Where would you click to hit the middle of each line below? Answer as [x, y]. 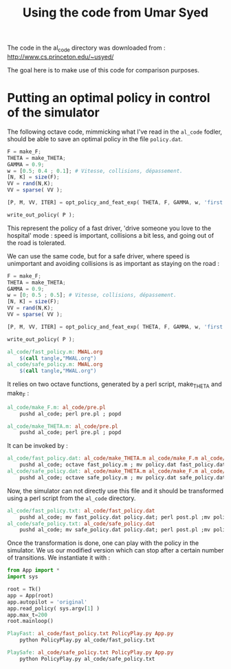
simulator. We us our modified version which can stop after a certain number [115, 550]
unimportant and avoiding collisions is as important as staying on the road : [113, 263]
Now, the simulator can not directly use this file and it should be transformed [115, 491]
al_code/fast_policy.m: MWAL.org [55, 352]
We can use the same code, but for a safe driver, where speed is [99, 256]
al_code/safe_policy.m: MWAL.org [55, 364]
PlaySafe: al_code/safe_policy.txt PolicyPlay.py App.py [90, 652]
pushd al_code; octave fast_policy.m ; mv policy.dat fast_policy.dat [123, 465]
